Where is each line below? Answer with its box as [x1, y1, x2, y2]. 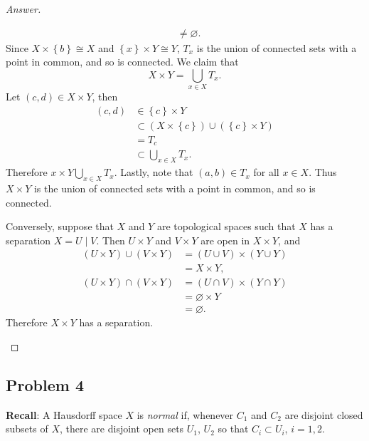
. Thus [309, 165, 337, 180]
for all [253, 165, 279, 180]
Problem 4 [6, 374, 84, 396]
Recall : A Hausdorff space [6, 407, 122, 422]
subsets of [6, 421, 48, 436]
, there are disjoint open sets [59, 421, 184, 436]
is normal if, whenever [137, 407, 234, 422]
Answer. [6, 1, 41, 16]
